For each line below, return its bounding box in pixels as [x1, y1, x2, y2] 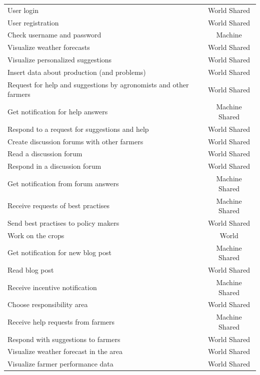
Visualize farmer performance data [7, 359, 113, 369]
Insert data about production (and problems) [7, 66, 146, 77]
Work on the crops [7, 230, 64, 240]
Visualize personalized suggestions [7, 54, 112, 65]
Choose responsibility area [7, 299, 88, 310]
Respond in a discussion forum [7, 161, 101, 171]
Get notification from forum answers [7, 178, 119, 188]
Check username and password [7, 29, 101, 40]
